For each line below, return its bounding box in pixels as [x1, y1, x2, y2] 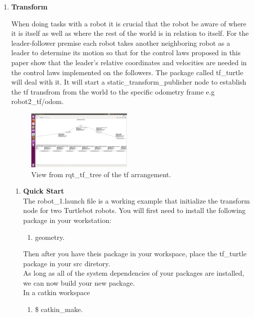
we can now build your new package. [23, 277, 135, 288]
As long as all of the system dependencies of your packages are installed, [23, 268, 245, 278]
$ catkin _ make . [35, 304, 83, 315]
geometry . [35, 231, 65, 242]
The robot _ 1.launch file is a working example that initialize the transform [23, 195, 250, 206]
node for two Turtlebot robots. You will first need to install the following [23, 205, 246, 215]
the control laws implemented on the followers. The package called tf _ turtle [11, 67, 244, 77]
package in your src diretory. [23, 258, 111, 268]
